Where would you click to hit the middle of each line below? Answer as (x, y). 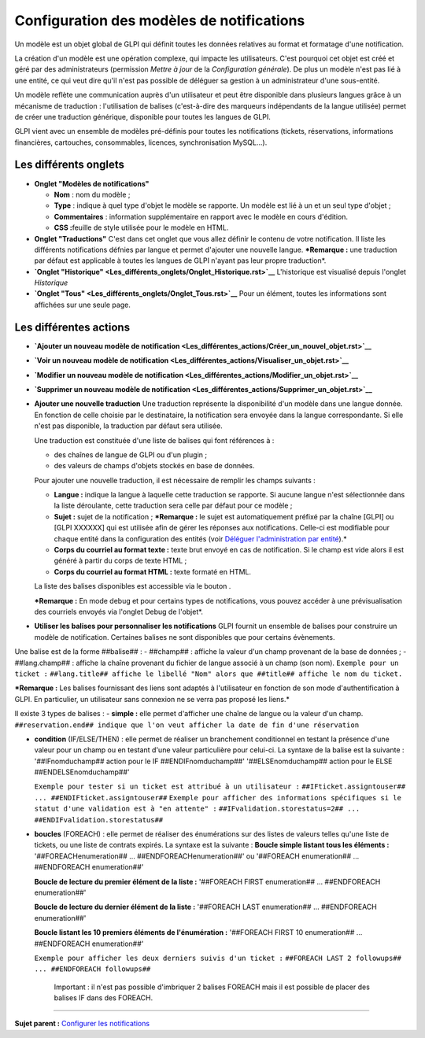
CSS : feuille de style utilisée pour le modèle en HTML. (141, 227)
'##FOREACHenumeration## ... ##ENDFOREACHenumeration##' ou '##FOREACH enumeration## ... (197, 856)
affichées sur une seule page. (83, 305)
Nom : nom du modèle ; (92, 194)
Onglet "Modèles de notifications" (92, 183)
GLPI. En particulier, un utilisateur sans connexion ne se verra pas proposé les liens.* (152, 699)
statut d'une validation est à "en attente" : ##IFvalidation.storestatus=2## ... (197, 809)
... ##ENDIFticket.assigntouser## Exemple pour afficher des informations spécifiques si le (218, 798)
